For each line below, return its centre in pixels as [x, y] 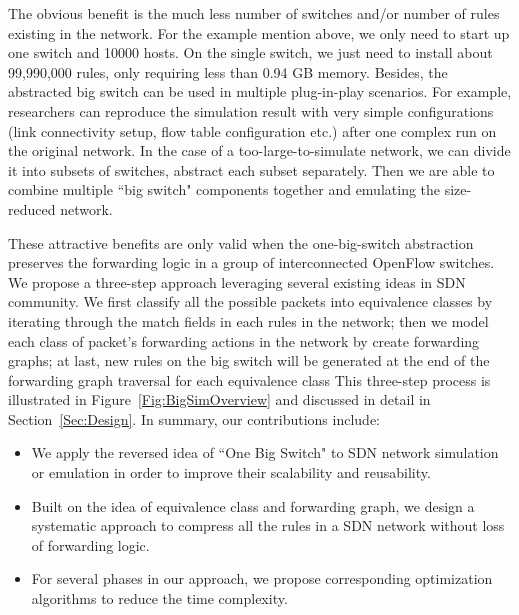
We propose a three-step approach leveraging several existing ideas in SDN [237, 281]
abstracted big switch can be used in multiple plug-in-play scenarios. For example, [260, 91]
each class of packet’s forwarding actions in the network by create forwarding [244, 340]
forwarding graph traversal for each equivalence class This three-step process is [249, 379]
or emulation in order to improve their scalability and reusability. [231, 472]
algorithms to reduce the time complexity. [159, 598]
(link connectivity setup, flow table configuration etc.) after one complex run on [252, 130]
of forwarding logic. [90, 544]
